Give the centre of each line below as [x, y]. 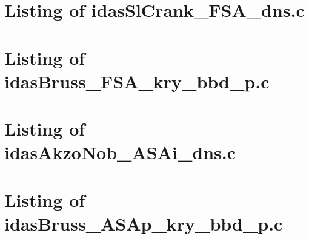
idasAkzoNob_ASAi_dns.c [120, 152]
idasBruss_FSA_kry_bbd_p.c [137, 81]
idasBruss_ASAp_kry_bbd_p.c [144, 223]
